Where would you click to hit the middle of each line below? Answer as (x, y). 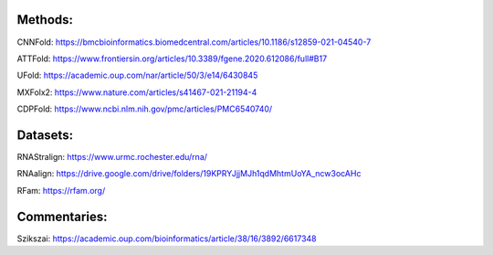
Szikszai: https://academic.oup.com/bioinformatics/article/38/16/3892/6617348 (167, 239)
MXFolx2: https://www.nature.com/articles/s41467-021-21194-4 (137, 92)
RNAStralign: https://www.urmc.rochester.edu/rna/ (112, 156)
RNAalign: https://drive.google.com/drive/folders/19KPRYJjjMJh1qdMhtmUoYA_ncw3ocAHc (189, 174)
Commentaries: (62, 216)
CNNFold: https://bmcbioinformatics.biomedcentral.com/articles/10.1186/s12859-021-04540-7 (194, 42)
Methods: (45, 20)
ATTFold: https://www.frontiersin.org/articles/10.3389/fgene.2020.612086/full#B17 (172, 58)
